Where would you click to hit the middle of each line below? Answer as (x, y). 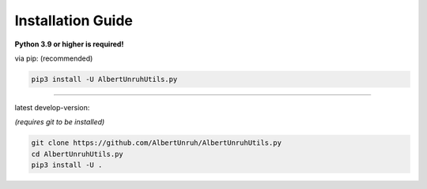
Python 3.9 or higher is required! (69, 44)
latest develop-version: (52, 107)
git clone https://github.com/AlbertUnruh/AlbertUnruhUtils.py (157, 143)
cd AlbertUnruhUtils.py (77, 154)
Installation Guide (74, 20)
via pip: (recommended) (54, 58)
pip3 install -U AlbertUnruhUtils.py (104, 79)
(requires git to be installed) (60, 122)
